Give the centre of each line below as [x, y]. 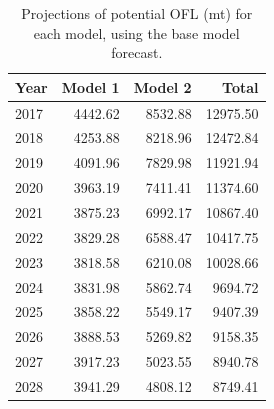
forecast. [137, 52]
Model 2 [162, 86]
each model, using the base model [136, 32]
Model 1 [90, 86]
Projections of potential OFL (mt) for [137, 13]
